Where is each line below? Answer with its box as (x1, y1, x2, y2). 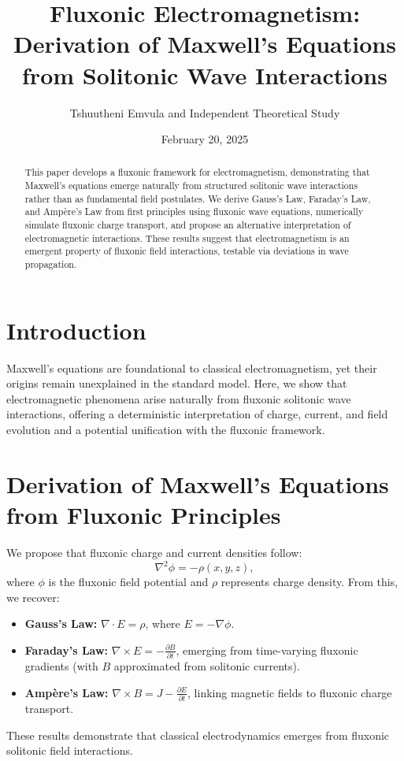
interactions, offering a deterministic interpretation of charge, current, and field (6, 406, 388, 422)
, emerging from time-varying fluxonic (176, 641, 358, 658)
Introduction (6, 314, 146, 346)
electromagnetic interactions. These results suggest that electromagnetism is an (24, 231, 350, 244)
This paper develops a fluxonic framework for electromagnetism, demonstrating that (24, 165, 370, 179)
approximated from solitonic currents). (113, 658, 300, 674)
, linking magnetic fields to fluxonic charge (187, 684, 392, 700)
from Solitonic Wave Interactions (22, 58, 387, 91)
